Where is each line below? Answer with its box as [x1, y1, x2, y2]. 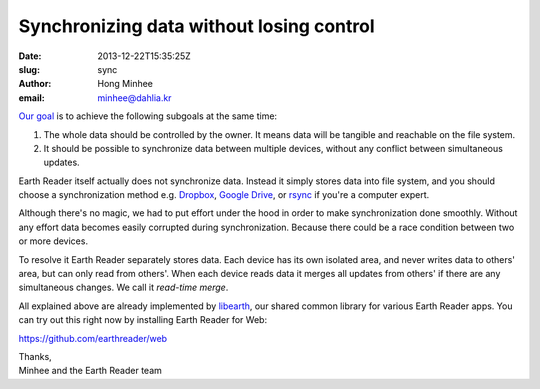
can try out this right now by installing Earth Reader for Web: [18, 314, 268, 326]
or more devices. [18, 235, 89, 247]
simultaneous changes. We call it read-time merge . [18, 281, 229, 294]
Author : [18, 78, 52, 90]
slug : [18, 63, 40, 75]
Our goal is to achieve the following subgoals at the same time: [18, 110, 278, 122]
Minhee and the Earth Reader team [18, 365, 162, 377]
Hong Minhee [97, 78, 154, 90]
